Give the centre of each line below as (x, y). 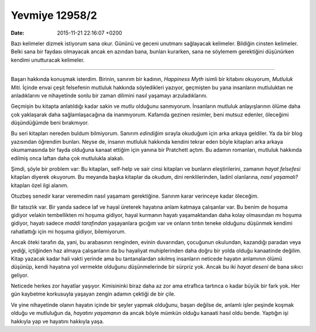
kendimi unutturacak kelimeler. (48, 60)
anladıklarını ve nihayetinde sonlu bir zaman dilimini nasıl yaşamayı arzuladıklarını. (109, 95)
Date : (18, 33)
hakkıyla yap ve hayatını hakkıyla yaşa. (58, 321)
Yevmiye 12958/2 (54, 15)
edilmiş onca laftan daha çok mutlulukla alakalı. (68, 158)
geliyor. (20, 275)
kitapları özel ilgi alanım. (40, 185)
